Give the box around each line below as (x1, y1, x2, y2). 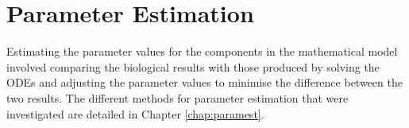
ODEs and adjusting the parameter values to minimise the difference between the (6, 74, 403, 91)
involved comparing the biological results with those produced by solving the (6, 58, 380, 75)
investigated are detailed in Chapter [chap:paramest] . (6, 105, 264, 122)
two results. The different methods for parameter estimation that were (6, 89, 349, 106)
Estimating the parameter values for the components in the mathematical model (6, 43, 398, 60)
